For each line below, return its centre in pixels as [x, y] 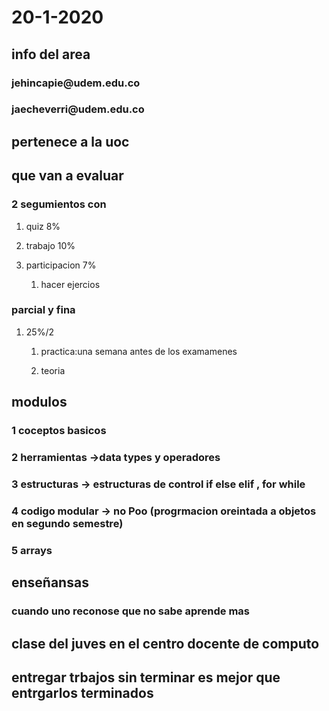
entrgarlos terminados [82, 692]
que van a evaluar [67, 176]
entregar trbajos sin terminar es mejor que [146, 677]
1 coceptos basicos [59, 431]
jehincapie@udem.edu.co [76, 83]
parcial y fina [43, 310]
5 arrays [32, 550]
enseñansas [50, 582]
